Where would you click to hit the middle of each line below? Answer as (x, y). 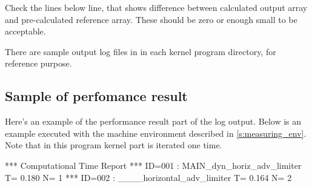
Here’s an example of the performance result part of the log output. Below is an (153, 121)
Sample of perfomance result (96, 96)
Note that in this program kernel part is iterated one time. (114, 145)
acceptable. (25, 31)
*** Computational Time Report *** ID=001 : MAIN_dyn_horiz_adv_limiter (153, 165)
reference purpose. (38, 63)
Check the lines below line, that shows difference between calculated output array (156, 7)
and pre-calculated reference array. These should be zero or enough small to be (151, 19)
